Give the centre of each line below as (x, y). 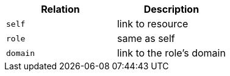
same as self (146, 38)
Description (171, 9)
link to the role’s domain (171, 53)
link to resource (153, 24)
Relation (60, 9)
